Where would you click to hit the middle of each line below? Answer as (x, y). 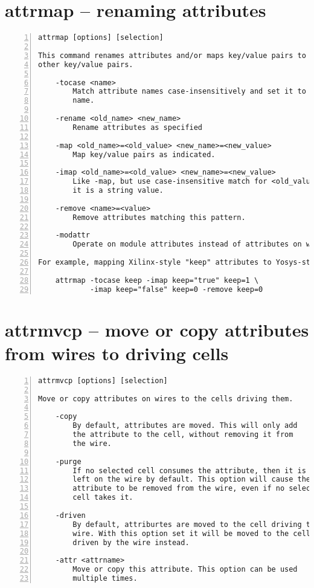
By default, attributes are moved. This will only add (185, 426)
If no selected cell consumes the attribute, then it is (189, 470)
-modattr (72, 235)
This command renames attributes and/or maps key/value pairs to (172, 55)
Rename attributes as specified (138, 127)
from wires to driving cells (117, 353)
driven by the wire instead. (131, 542)
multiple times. (105, 579)
